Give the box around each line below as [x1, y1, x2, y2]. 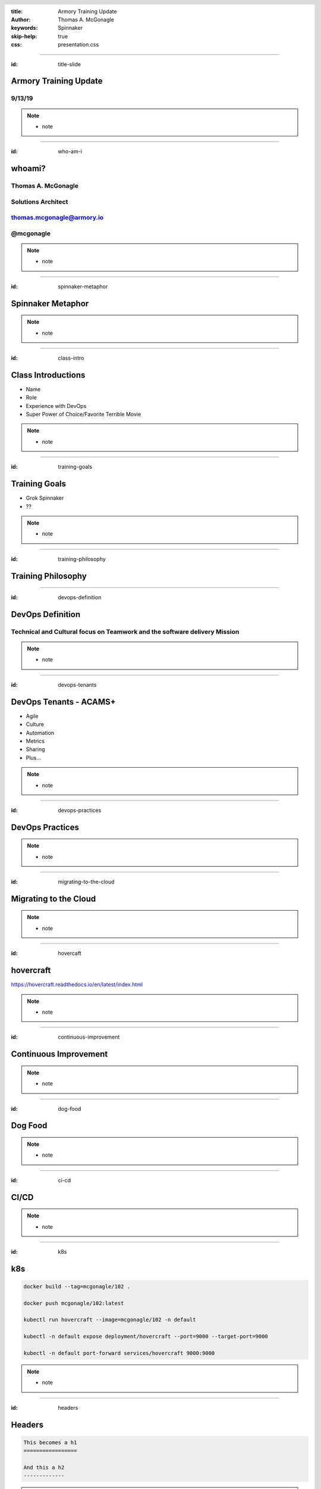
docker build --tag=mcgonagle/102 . [23, 1283, 131, 1289]
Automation [26, 729, 55, 736]
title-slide [58, 60, 81, 68]
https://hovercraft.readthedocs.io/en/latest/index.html [11, 981, 143, 988]
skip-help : [11, 33, 37, 40]
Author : [11, 16, 31, 23]
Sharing [26, 746, 45, 753]
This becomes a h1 [23, 1439, 77, 1446]
